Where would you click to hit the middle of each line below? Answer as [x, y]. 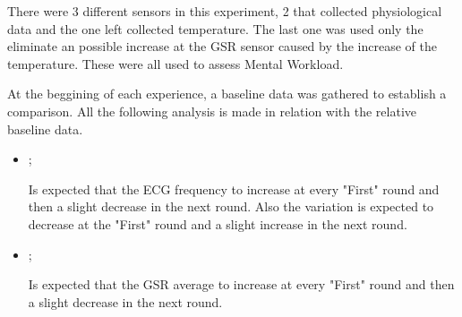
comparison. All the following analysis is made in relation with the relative [212, 111]
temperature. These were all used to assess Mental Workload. [175, 63]
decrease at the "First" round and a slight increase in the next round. [218, 223]
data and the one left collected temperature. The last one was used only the [215, 28]
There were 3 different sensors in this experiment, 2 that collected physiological [225, 11]
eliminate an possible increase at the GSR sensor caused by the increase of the [222, 46]
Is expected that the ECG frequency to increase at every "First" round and [234, 188]
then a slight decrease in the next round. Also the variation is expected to [231, 206]
